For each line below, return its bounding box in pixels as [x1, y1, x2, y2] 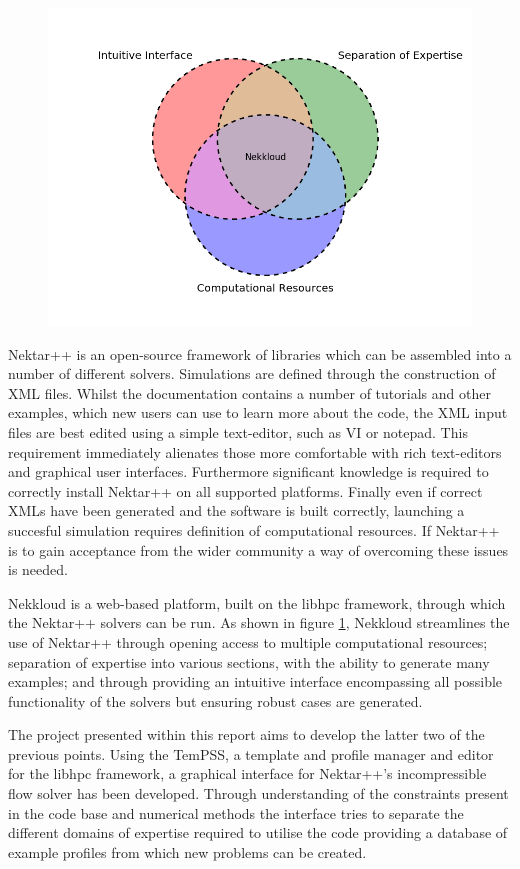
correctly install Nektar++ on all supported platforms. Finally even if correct [8, 480, 483, 501]
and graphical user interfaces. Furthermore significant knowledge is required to [8, 461, 489, 482]
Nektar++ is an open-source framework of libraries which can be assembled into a [8, 343, 512, 364]
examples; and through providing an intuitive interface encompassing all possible [8, 671, 503, 692]
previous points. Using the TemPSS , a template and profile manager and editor [8, 743, 494, 764]
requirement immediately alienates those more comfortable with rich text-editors [8, 441, 502, 462]
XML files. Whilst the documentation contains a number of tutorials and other [8, 382, 491, 403]
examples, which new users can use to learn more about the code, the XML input [8, 402, 508, 423]
